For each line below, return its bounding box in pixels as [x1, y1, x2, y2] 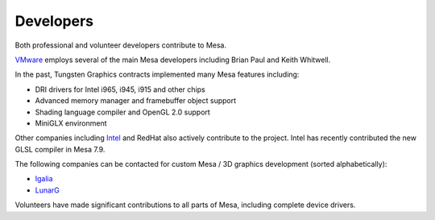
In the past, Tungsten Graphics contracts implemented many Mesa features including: [14, 69, 300, 80]
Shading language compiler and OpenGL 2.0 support [35, 107, 211, 117]
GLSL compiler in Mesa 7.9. [14, 144, 106, 154]
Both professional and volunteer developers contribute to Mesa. [14, 40, 227, 50]
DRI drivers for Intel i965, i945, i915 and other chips [35, 85, 205, 94]
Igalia [35, 174, 53, 184]
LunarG [35, 185, 60, 195]
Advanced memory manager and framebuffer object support [35, 96, 237, 106]
